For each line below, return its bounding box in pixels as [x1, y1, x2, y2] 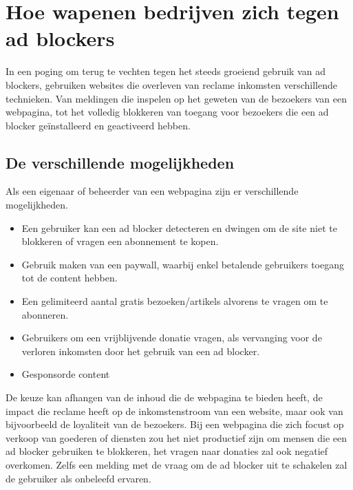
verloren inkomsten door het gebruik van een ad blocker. [21, 343, 260, 358]
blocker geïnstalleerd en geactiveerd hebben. [6, 118, 191, 132]
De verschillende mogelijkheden [6, 151, 235, 173]
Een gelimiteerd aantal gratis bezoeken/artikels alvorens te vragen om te [21, 294, 328, 308]
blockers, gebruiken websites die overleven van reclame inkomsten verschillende [6, 77, 337, 92]
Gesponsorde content [21, 367, 110, 381]
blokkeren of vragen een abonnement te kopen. [21, 234, 219, 248]
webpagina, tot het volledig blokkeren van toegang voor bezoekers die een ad [6, 105, 329, 119]
